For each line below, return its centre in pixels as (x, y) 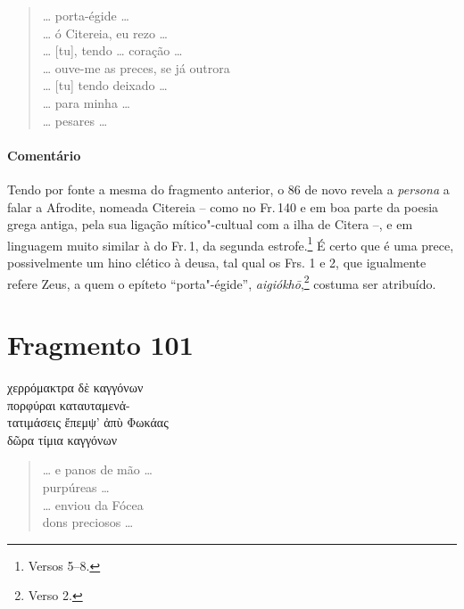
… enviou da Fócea (93, 504)
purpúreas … (76, 486)
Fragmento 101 (100, 345)
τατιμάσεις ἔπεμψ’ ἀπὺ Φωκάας (88, 422)
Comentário (44, 155)
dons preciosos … (88, 522)
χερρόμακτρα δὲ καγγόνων (75, 387)
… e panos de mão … (97, 469)
